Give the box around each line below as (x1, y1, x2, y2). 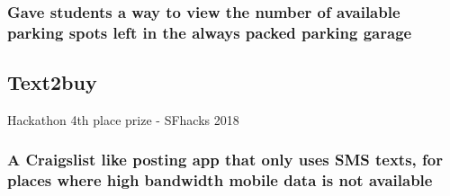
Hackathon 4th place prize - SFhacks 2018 (7, 110, 239, 129)
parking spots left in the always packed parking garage (7, 21, 412, 43)
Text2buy (7, 68, 97, 96)
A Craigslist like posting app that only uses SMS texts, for (7, 148, 443, 171)
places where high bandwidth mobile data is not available (7, 169, 433, 192)
